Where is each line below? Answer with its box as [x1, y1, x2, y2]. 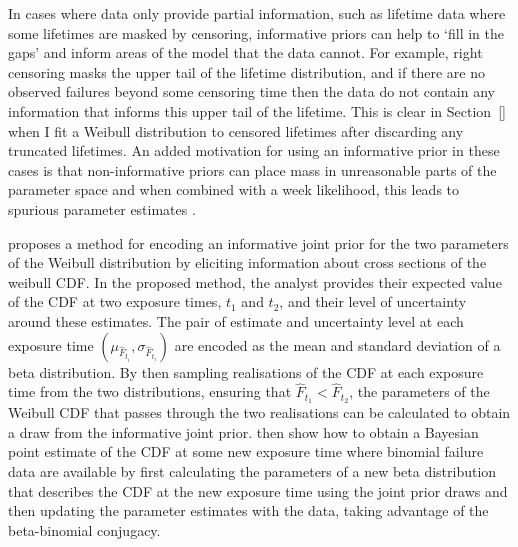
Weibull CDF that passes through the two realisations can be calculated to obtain [8, 402, 511, 423]
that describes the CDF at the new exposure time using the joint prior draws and [8, 480, 508, 501]
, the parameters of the [349, 381, 490, 402]
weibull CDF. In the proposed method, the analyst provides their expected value [8, 271, 502, 292]
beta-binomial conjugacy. [8, 519, 161, 540]
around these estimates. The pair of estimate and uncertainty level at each [8, 310, 464, 331]
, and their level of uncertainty [279, 291, 467, 312]
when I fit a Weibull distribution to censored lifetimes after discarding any [8, 120, 464, 141]
